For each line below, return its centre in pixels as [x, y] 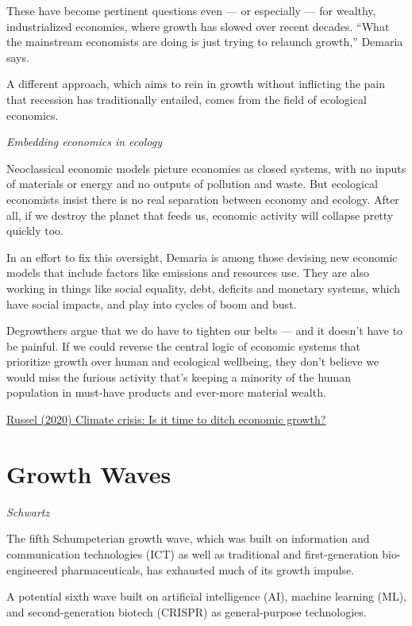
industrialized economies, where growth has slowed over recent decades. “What [198, 26]
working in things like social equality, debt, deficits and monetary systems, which [203, 288]
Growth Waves [89, 473]
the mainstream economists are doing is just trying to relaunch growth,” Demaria [205, 42]
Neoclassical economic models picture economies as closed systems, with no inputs [206, 168]
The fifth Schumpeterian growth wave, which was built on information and [188, 538]
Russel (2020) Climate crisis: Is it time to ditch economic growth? [166, 419]
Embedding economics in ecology [84, 142]
